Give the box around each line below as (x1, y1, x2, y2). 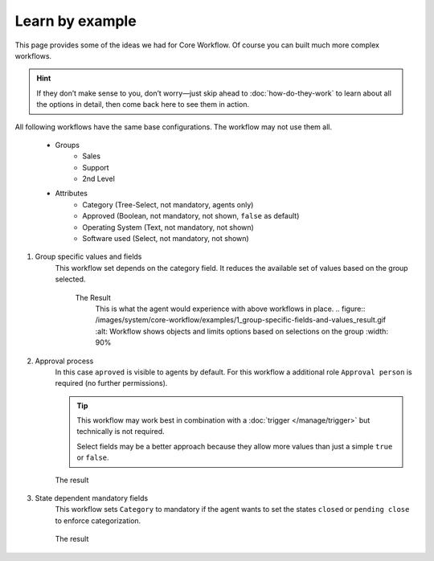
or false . (76, 452, 109, 462)
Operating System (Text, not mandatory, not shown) (82, 222, 255, 232)
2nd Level (82, 174, 116, 184)
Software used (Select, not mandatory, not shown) (82, 234, 249, 244)
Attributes (55, 189, 88, 199)
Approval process (35, 356, 94, 366)
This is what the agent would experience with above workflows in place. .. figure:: (95, 304, 366, 313)
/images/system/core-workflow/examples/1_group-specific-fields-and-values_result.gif (95, 315, 387, 325)
